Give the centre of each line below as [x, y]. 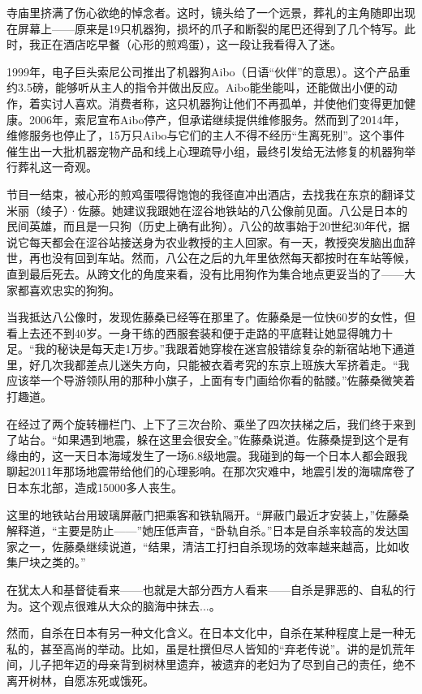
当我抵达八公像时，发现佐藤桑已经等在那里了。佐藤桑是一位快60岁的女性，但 [211, 317]
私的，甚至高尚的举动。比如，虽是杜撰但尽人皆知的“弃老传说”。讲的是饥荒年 [211, 648]
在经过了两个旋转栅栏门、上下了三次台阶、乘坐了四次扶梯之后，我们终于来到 [211, 423]
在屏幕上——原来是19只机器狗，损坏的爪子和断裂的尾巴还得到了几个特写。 [205, 28]
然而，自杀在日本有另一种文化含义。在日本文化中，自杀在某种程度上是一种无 [211, 633]
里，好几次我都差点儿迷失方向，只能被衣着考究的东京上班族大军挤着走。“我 [208, 364]
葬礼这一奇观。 [57, 167]
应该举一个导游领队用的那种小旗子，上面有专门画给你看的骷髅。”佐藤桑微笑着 [211, 380]
